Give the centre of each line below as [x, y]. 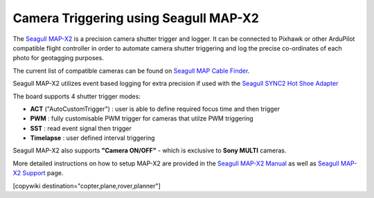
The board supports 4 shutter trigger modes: [77, 96]
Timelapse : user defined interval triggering [92, 138]
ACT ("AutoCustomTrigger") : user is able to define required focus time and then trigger [155, 109]
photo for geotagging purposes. [58, 58]
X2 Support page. [38, 173]
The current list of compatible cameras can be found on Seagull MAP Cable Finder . [131, 71]
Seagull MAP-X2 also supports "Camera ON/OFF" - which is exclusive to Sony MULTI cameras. [150, 151]
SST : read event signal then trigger [81, 128]
